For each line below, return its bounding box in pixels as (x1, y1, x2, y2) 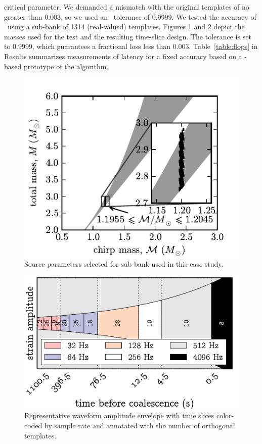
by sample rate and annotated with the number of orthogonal (45, 420, 235, 430)
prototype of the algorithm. (23, 61, 109, 71)
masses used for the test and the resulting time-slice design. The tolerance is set (4, 31, 251, 41)
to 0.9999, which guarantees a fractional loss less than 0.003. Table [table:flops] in (4, 41, 258, 52)
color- (216, 410, 234, 421)
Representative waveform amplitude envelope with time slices (24, 410, 214, 421)
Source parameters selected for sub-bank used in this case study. (24, 259, 224, 269)
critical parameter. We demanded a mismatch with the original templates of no (4, 2, 249, 12)
